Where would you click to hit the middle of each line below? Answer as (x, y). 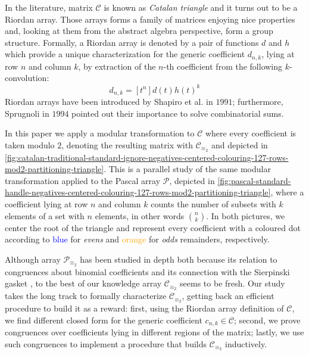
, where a (287, 192)
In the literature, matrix (49, 7)
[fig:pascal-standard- (254, 180)
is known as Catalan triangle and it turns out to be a (201, 7)
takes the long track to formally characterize (86, 296)
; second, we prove (267, 320)
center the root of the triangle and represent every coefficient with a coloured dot (153, 227)
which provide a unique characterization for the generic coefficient (125, 54)
